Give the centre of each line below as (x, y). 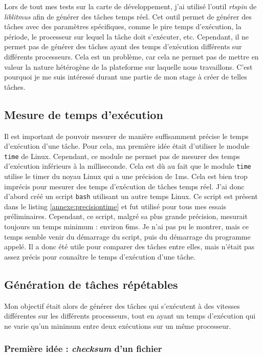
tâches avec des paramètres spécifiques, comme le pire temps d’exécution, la (123, 26)
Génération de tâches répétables (91, 284)
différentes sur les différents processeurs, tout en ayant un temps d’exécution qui (130, 316)
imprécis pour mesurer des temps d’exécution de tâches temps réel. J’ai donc (124, 186)
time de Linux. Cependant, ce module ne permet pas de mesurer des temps (122, 156)
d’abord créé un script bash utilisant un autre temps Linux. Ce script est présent (131, 196)
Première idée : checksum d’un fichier (83, 349)
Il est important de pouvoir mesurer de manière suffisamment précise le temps (126, 136)
